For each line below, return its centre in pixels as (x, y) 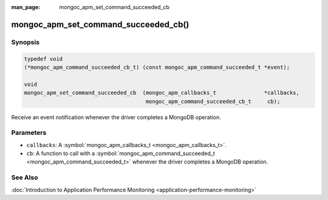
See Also (25, 178)
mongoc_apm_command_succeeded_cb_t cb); (213, 101)
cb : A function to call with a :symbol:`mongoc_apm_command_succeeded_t (121, 153)
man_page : (26, 7)
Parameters (29, 133)
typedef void (43, 59)
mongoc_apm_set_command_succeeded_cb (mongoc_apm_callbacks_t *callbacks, (162, 93)
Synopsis (25, 42)
